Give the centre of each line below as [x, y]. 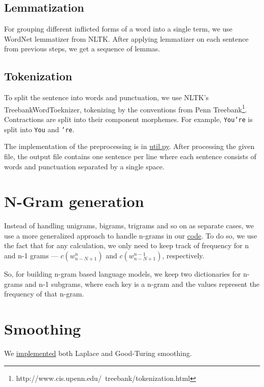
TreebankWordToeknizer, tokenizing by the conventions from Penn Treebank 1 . [126, 108]
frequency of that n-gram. [44, 294]
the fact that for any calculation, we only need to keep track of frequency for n [126, 245]
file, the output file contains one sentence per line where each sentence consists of [130, 156]
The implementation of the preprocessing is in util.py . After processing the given [129, 146]
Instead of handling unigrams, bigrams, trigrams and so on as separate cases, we [129, 226]
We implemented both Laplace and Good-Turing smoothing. [98, 353]
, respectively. [183, 256]
